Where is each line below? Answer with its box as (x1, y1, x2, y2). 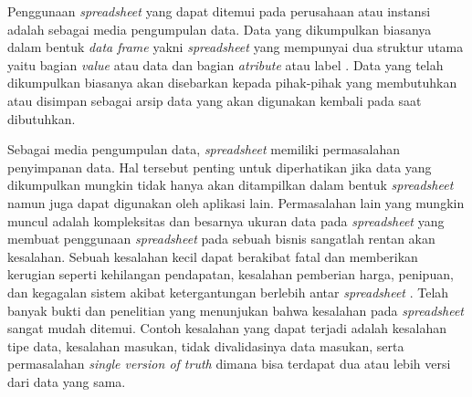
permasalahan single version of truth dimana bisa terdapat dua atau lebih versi (7, 354, 451, 373)
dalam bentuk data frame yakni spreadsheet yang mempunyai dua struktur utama (7, 37, 464, 57)
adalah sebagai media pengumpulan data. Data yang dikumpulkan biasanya (7, 19, 432, 38)
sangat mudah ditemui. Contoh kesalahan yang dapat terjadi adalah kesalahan (7, 319, 446, 338)
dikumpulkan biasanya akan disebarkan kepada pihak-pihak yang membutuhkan (7, 73, 457, 92)
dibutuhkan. (7, 109, 76, 128)
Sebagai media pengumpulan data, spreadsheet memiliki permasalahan (7, 140, 401, 159)
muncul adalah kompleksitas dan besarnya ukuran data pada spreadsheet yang (7, 211, 445, 230)
